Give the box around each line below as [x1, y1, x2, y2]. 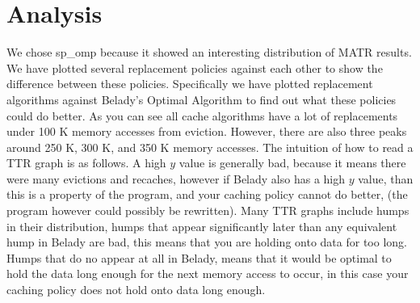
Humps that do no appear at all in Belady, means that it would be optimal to [6, 249, 392, 266]
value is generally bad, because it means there [178, 154, 406, 171]
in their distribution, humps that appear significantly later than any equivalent [6, 217, 397, 234]
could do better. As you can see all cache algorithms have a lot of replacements [6, 107, 398, 124]
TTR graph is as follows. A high [6, 154, 166, 171]
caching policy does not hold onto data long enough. [6, 281, 266, 298]
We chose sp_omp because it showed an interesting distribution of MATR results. [6, 44, 412, 61]
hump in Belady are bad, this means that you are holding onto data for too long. [6, 234, 407, 250]
